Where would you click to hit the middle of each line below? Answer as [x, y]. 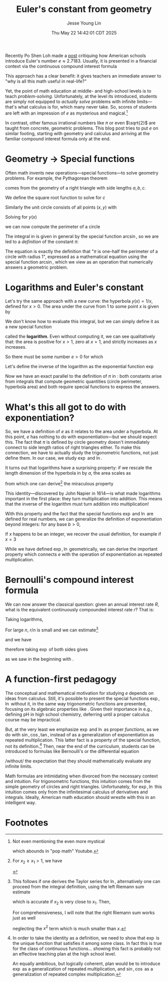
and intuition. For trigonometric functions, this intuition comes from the [78, 781]
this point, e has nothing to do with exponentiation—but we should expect [81, 437]
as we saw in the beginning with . [39, 659]
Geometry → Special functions [70, 159]
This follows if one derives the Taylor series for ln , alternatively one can [86, 881]
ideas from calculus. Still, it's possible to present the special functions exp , [82, 698]
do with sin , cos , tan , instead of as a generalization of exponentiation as [80, 734]
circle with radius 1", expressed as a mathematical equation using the [76, 257]
